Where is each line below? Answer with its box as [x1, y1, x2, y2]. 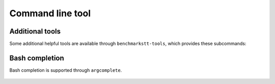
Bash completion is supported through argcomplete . [9, 67, 122, 73]
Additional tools [9, 27, 61, 36]
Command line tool [9, 8, 91, 19]
